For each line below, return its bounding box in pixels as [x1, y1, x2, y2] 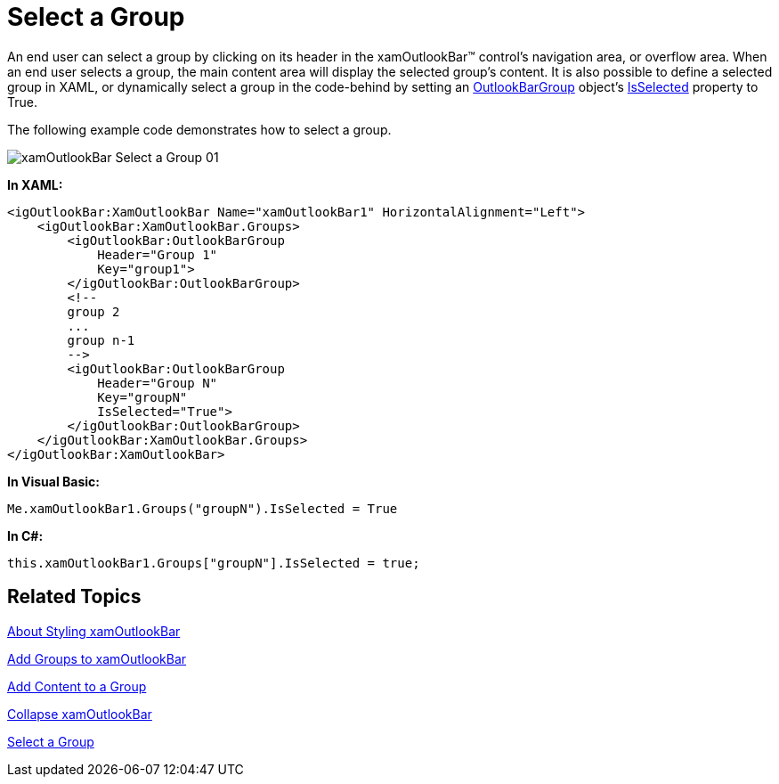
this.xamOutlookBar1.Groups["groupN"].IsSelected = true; [7, 555, 420, 570]
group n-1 [67, 332, 135, 347]
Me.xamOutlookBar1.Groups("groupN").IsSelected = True [7, 501, 398, 516]
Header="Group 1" [97, 247, 218, 262]
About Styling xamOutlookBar [7, 623, 181, 639]
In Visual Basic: [7, 473, 100, 489]
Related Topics [7, 585, 142, 608]
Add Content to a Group [7, 678, 147, 694]
